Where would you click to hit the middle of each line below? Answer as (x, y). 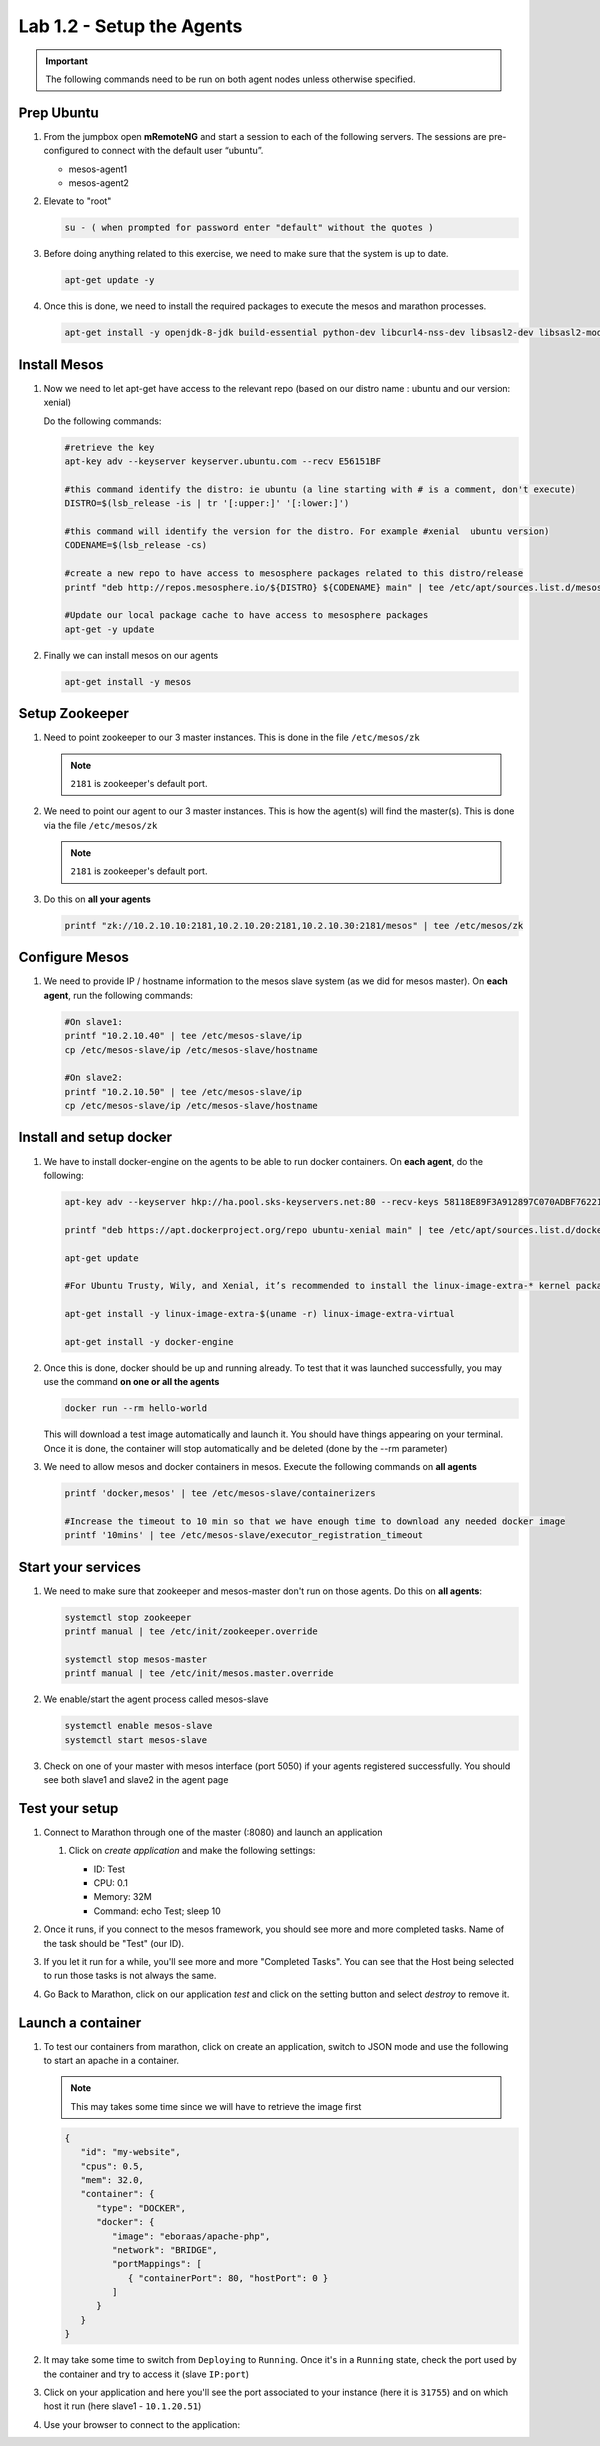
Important (67, 61)
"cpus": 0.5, (112, 2166)
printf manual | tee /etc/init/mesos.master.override (199, 1673)
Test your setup (68, 1808)
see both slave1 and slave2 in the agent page (136, 1779)
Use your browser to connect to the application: (141, 2424)
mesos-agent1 (98, 169)
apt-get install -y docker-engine (149, 1341)
